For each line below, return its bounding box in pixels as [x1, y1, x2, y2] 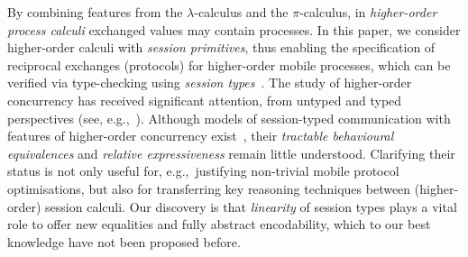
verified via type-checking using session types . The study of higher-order [7, 73, 412, 92]
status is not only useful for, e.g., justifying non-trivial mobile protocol [7, 161, 399, 180]
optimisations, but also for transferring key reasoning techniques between [7, 179, 411, 197]
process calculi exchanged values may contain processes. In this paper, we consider [7, 20, 461, 39]
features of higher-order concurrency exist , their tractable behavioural [7, 126, 394, 145]
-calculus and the [194, 3, 289, 21]
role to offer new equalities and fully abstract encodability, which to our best [7, 215, 431, 234]
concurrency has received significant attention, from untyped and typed [7, 90, 402, 109]
